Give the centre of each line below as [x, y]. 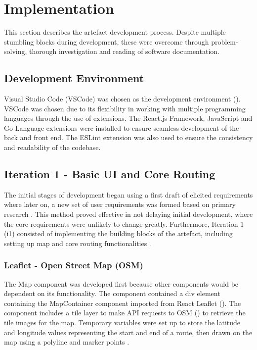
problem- [225, 41]
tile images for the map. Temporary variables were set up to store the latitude [122, 323]
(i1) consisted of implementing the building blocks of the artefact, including [118, 233]
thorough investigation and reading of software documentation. [124, 51]
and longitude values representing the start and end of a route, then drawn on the [128, 332]
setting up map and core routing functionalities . [78, 243]
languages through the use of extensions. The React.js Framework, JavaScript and [128, 118]
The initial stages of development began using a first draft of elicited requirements [128, 194]
